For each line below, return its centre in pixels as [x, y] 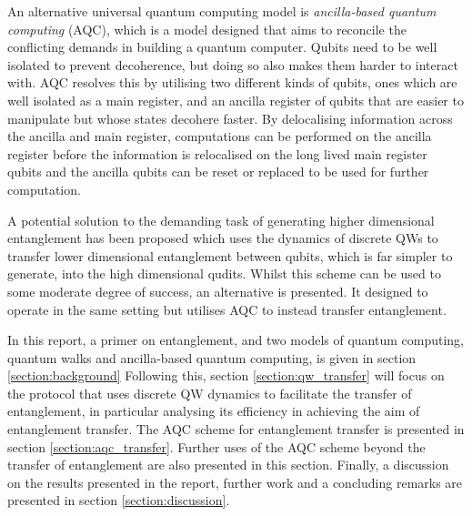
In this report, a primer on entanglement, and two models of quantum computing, [236, 340]
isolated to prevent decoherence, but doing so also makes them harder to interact [233, 64]
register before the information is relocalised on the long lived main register [217, 153]
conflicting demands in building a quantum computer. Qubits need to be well [222, 47]
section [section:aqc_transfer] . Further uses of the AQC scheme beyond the [216, 446]
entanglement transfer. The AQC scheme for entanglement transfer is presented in [236, 429]
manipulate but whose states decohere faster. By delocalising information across [230, 118]
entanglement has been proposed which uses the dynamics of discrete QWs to [223, 238]
